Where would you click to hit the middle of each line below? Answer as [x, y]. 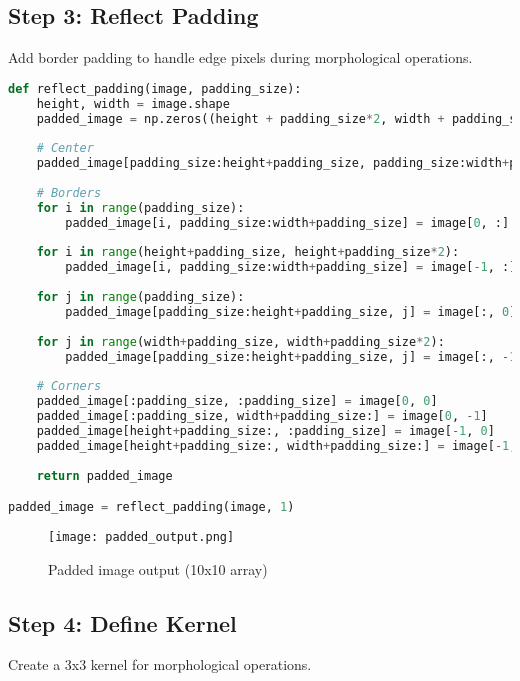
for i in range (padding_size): [140, 207]
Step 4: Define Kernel [122, 622]
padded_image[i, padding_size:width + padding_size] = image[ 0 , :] [287, 222]
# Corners [69, 386]
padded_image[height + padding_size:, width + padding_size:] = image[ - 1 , [276, 445]
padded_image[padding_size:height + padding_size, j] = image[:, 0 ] [291, 311]
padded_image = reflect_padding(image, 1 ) [151, 507]
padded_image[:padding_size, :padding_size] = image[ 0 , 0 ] [237, 401]
